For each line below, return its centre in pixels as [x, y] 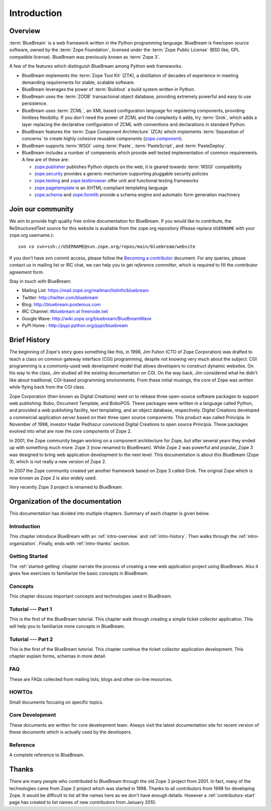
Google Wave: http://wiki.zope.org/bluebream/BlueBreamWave [87, 318]
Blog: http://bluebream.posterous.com [61, 305]
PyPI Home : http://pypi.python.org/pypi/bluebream [75, 326]
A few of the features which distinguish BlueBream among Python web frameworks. [96, 66]
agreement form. [27, 272]
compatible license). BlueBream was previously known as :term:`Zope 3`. [85, 57]
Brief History [30, 340]
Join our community [41, 209]
